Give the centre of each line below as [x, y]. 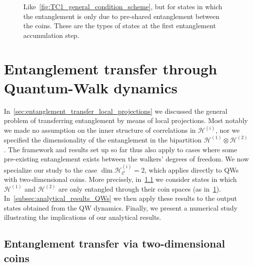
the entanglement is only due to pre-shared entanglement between [122, 16]
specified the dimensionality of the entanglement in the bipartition [103, 139]
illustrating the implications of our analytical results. [83, 217]
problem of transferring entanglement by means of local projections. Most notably [126, 120]
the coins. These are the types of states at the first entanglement [120, 26]
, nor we [227, 130]
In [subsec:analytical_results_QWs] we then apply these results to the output [121, 198]
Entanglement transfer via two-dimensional [115, 243]
